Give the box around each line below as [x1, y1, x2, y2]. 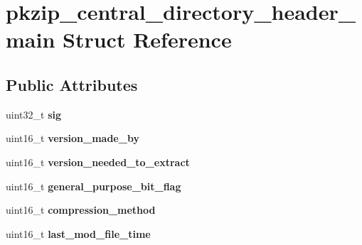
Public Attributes [6, 73, 138, 95]
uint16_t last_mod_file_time [6, 226, 151, 241]
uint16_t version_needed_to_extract [6, 154, 190, 169]
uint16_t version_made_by [6, 131, 139, 146]
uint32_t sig [6, 107, 61, 121]
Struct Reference [63, 25, 232, 54]
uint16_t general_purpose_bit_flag [6, 178, 181, 193]
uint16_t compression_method [6, 202, 156, 217]
